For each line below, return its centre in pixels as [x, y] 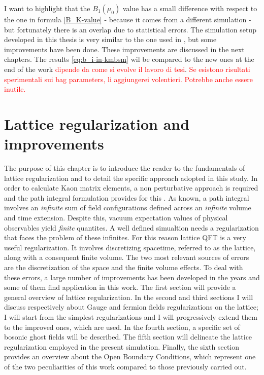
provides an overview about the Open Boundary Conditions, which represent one [130, 357]
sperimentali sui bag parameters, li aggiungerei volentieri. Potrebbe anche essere [129, 79]
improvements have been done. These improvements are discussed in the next [124, 49]
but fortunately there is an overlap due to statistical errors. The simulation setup [130, 29]
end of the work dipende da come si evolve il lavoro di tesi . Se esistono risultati [127, 69]
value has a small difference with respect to [190, 8]
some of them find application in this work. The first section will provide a [120, 287]
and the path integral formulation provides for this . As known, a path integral [127, 197]
